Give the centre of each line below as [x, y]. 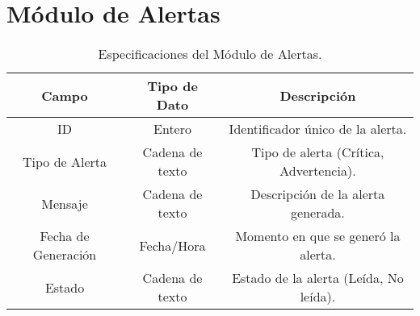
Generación [65, 255]
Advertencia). [318, 171]
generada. [318, 213]
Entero [172, 129]
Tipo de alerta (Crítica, [318, 152]
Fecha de [65, 236]
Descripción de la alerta [318, 194]
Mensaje [65, 203]
